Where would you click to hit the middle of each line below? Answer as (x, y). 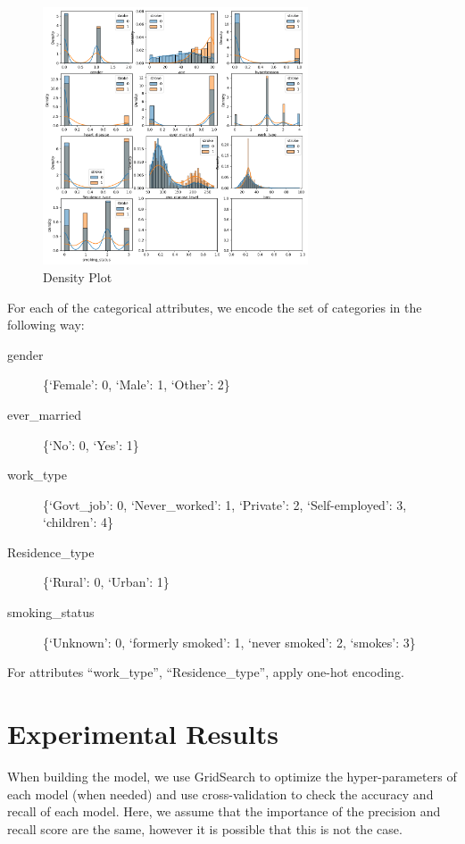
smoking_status (51, 612)
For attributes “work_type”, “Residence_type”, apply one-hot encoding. (206, 672)
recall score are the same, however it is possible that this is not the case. (205, 828)
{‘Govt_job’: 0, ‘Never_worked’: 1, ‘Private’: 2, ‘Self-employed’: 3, (225, 504)
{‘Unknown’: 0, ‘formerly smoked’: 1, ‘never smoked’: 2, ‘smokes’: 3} (229, 642)
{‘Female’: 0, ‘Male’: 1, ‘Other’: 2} (137, 384)
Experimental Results (143, 734)
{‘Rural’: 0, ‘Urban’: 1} (106, 582)
